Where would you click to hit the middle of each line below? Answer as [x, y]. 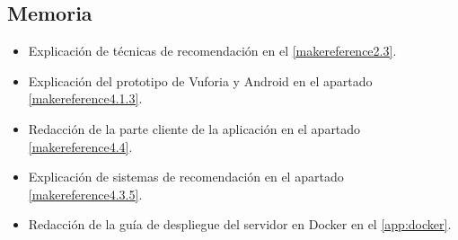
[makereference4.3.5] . [85, 194]
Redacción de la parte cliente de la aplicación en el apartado [194, 128]
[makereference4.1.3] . [85, 98]
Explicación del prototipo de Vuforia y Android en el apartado [200, 80]
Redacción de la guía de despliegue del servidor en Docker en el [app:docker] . [240, 224]
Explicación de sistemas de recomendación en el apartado [186, 177]
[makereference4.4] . [80, 146]
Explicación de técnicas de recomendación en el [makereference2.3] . [212, 51]
